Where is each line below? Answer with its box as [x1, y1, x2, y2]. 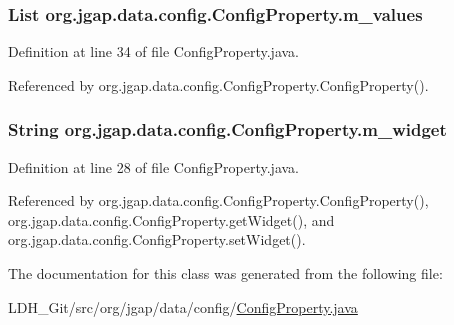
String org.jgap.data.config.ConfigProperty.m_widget [8, 117, 447, 142]
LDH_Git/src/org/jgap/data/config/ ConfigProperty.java [8, 296, 358, 317]
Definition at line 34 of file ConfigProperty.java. [8, 41, 300, 62]
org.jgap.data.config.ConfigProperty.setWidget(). [8, 229, 306, 250]
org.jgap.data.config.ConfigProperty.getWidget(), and [8, 209, 335, 230]
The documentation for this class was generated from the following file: [8, 263, 443, 283]
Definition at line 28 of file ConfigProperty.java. [8, 156, 300, 177]
